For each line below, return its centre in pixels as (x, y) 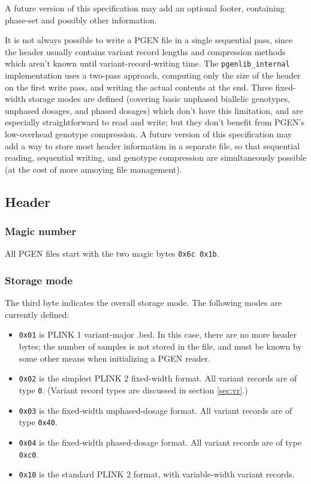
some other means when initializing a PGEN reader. (115, 358)
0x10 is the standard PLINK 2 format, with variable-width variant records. (157, 474)
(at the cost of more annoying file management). (93, 169)
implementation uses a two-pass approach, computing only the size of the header (153, 75)
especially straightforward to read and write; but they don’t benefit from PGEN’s (155, 122)
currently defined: (37, 314)
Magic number (41, 231)
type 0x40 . (38, 422)
